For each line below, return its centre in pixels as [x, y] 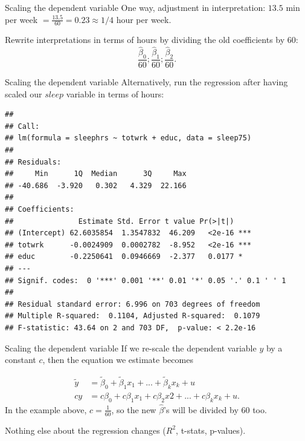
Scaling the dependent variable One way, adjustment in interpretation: [135, 7]
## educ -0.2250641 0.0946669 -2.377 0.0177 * [124, 257]
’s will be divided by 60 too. [215, 409]
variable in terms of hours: [115, 93]
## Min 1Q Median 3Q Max [96, 174]
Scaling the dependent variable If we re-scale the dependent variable [131, 348]
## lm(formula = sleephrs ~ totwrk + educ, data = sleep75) [128, 138]
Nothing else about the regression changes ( [85, 430]
